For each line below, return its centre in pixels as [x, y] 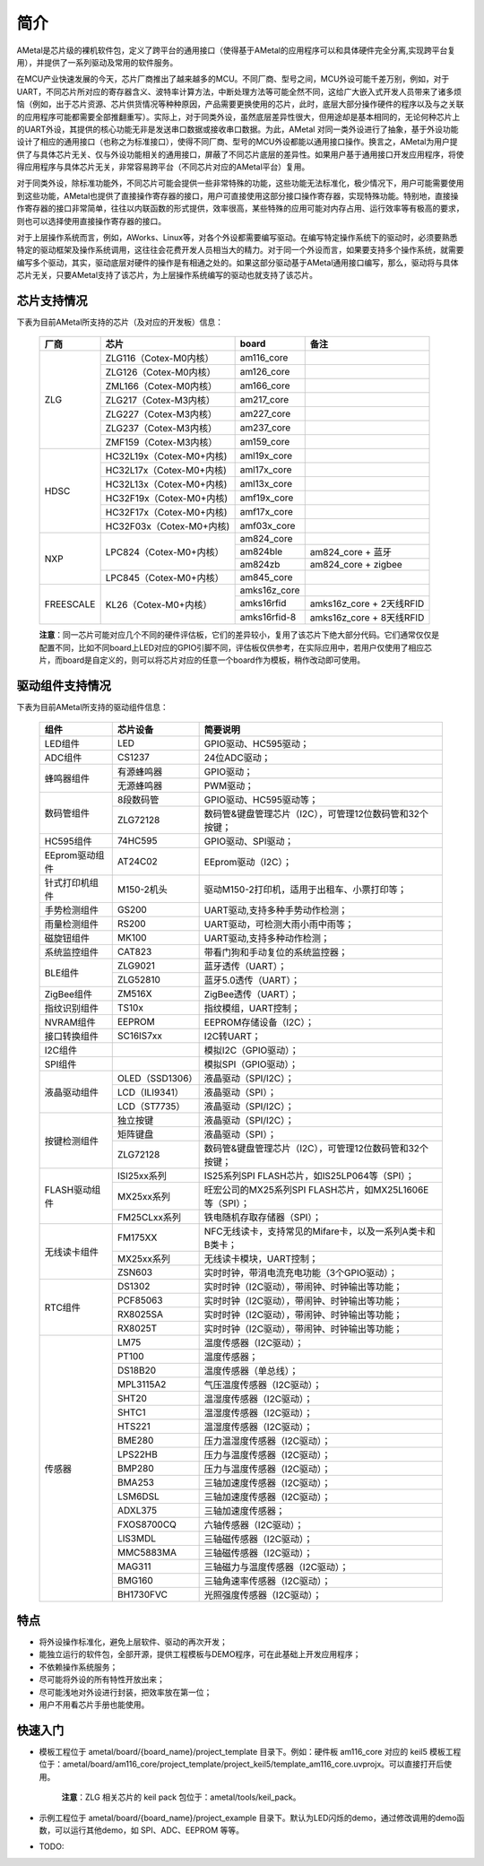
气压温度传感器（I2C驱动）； [263, 1384]
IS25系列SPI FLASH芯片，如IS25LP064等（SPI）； [309, 1176]
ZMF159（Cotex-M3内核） [161, 442]
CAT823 [134, 951]
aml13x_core [266, 484]
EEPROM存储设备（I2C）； [259, 1022]
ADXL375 [137, 1510]
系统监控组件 [71, 952]
